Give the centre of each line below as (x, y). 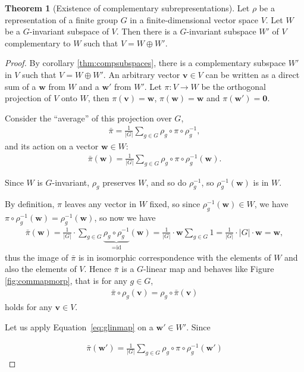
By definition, (30, 204)
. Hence (98, 269)
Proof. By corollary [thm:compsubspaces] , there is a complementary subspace (145, 63)
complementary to (38, 43)
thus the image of (37, 257)
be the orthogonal (234, 86)
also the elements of (41, 269)
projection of (28, 98)
